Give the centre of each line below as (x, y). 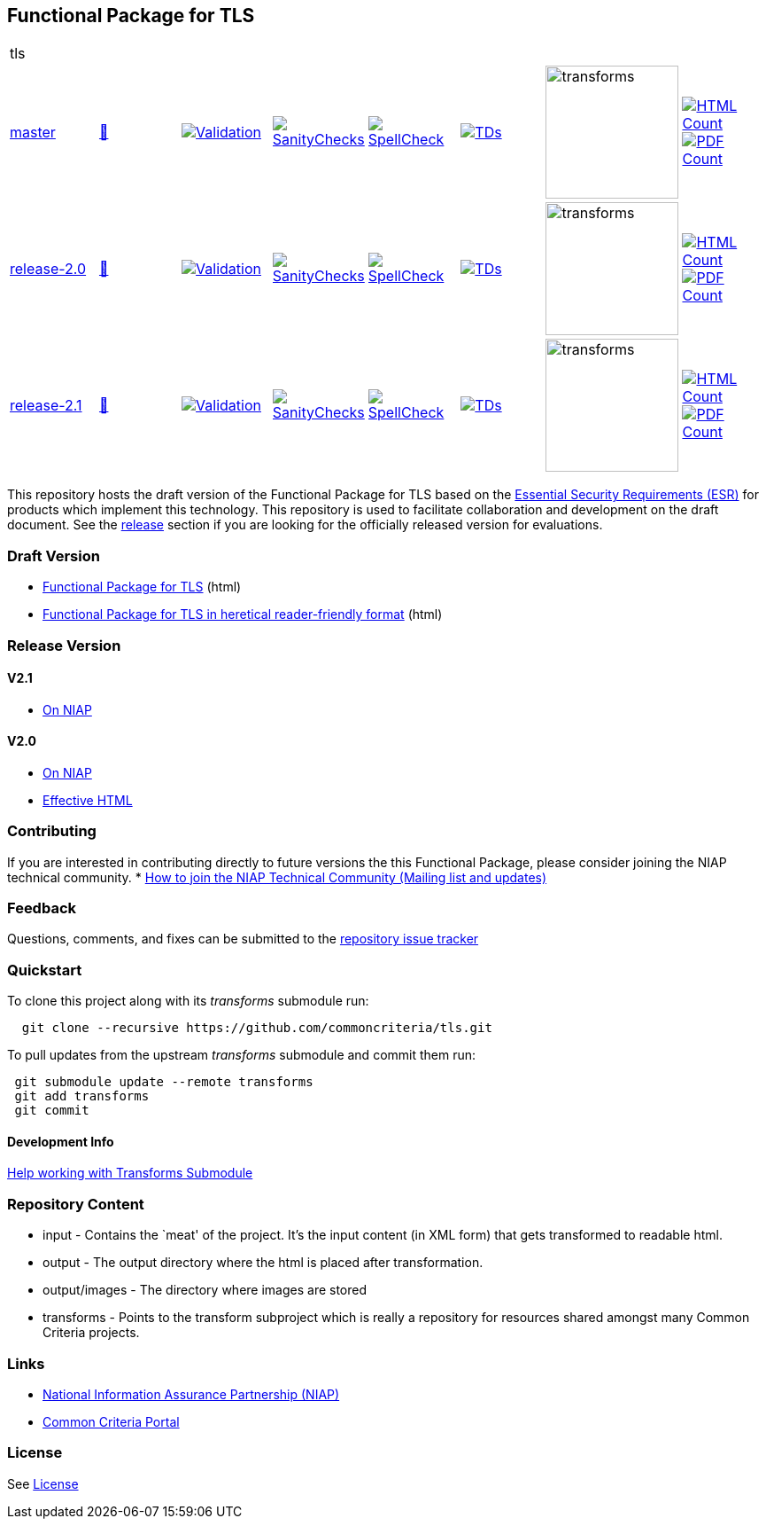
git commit (52, 1111)
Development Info (61, 1141)
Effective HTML (88, 800)
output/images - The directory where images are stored (205, 1290)
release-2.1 (46, 406)
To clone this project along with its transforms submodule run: (188, 1001)
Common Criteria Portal (111, 1421)
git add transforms (82, 1096)
